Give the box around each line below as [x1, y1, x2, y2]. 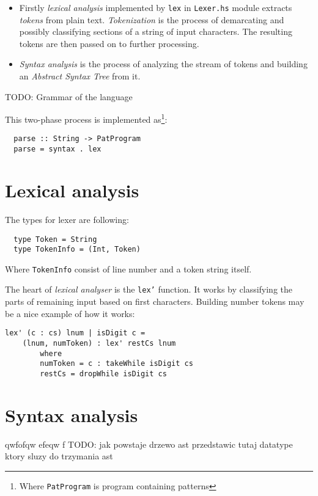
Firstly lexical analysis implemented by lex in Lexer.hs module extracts [19, 1, 292, 13]
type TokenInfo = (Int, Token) [13, 245, 141, 254]
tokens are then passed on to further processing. [19, 37, 199, 49]
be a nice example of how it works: [5, 307, 135, 319]
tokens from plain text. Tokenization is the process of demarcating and [19, 13, 284, 26]
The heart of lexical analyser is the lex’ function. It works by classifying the [5, 283, 293, 296]
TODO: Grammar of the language [5, 90, 133, 103]
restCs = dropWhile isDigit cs [40, 369, 167, 378]
